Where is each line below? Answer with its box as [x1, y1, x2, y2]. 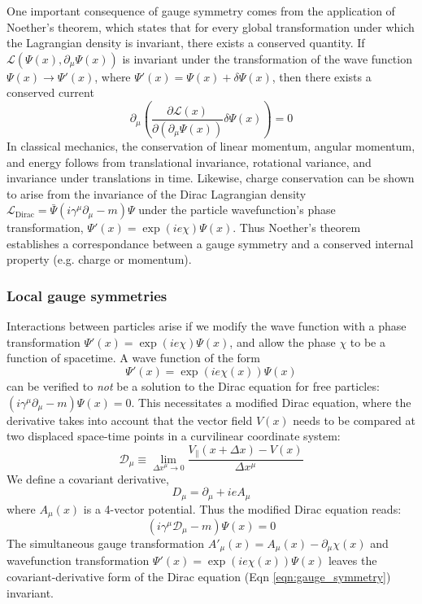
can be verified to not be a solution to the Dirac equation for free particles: [7, 378, 380, 395]
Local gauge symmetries [7, 285, 167, 305]
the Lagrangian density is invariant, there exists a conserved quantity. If [7, 34, 365, 51]
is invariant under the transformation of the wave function [122, 50, 412, 67]
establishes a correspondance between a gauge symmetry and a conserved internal [7, 234, 414, 252]
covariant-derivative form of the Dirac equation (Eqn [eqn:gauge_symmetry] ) [7, 568, 391, 585]
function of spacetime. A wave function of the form [7, 349, 261, 366]
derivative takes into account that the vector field [7, 411, 253, 428]
